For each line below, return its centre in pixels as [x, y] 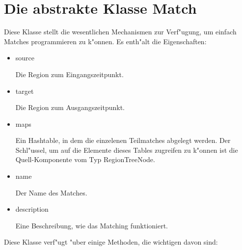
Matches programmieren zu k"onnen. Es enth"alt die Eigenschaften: [105, 41]
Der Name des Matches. [51, 192]
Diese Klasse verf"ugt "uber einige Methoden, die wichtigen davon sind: [111, 242]
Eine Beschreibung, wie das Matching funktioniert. [92, 225]
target [25, 91]
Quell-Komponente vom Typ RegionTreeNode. [85, 159]
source [25, 58]
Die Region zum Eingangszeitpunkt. [69, 74]
